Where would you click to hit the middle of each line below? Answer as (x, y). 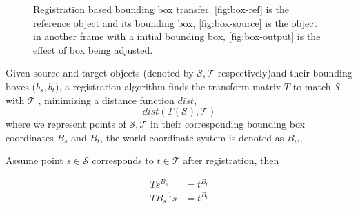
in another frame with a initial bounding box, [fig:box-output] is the (177, 36)
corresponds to (123, 160)
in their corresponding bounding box (228, 124)
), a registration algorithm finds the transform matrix (168, 86)
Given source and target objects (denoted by (100, 73)
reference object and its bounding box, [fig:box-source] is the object (175, 22)
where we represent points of (66, 124)
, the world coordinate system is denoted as (192, 137)
